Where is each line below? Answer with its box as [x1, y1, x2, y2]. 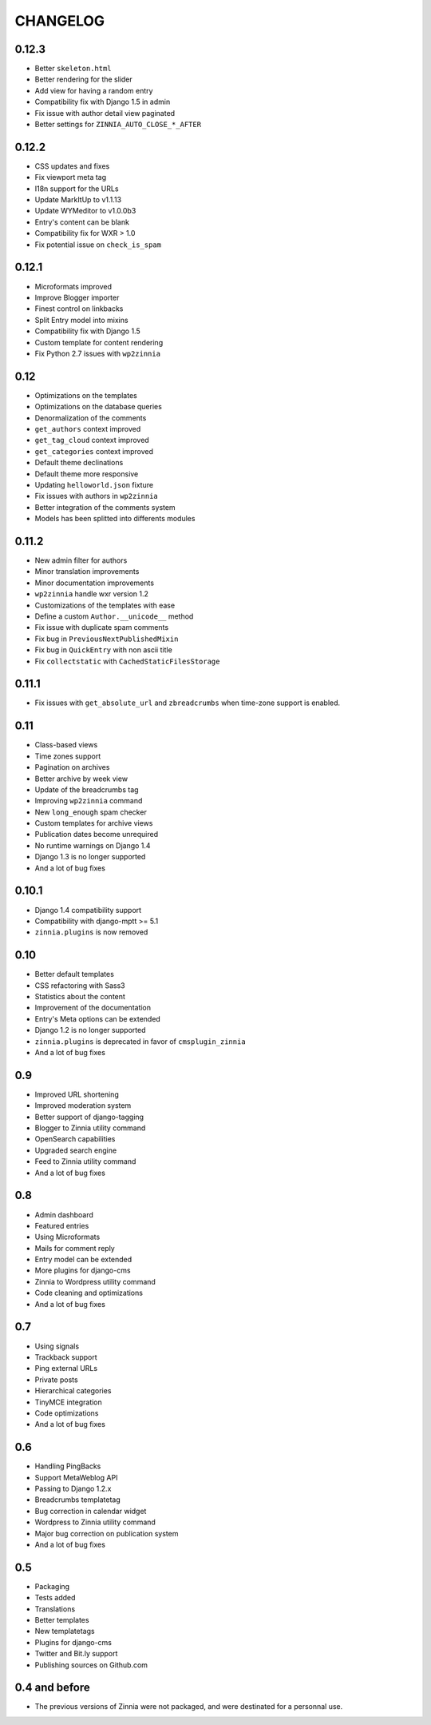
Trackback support [34, 1352, 97, 1362]
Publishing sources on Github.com [34, 1659, 148, 1670]
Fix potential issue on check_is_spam [34, 240, 161, 249]
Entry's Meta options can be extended [34, 1014, 161, 1023]
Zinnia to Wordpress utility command [34, 1277, 156, 1286]
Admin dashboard [34, 1209, 93, 1219]
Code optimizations [34, 1408, 99, 1418]
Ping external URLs [34, 1364, 98, 1373]
